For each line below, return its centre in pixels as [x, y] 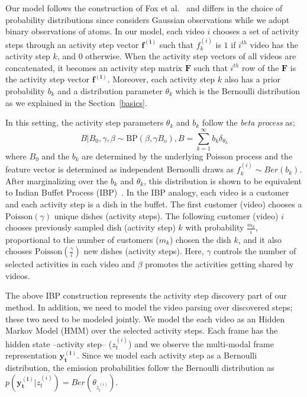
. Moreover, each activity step [161, 79]
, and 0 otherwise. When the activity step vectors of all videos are [177, 56]
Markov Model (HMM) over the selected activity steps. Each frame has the [142, 330]
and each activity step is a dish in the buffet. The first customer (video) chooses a [154, 204]
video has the [274, 44]
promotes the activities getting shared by [219, 264]
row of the [261, 67]
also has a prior [253, 79]
